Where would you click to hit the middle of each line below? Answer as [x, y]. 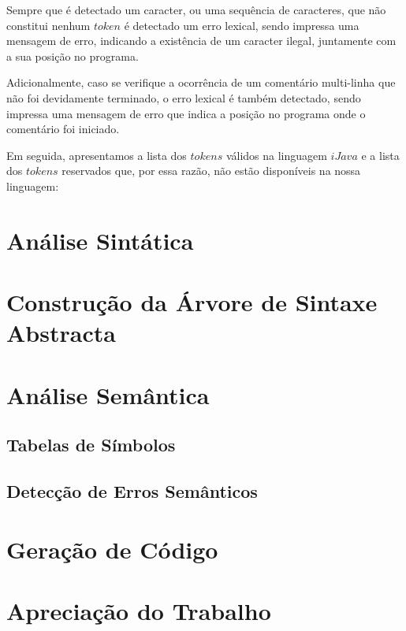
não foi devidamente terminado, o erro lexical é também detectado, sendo [184, 97]
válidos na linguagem [276, 155]
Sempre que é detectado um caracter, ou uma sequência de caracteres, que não [196, 9]
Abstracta [61, 333]
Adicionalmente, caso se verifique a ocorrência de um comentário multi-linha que [201, 82]
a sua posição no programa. [73, 56]
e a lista [380, 155]
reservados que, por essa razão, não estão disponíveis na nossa [211, 171]
